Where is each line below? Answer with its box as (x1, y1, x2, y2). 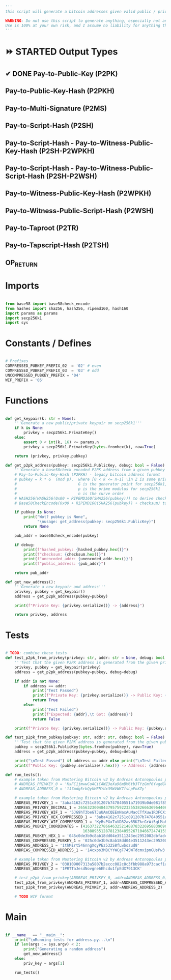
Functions (5, 394, 48, 406)
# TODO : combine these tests (5, 651, 67, 656)
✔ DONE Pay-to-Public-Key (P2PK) (5, 69, 118, 78)
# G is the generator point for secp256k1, (14, 482, 167, 487)
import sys (5, 320, 28, 325)
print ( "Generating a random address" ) (23, 946, 106, 952)
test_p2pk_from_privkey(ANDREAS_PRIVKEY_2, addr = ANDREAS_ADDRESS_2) (14, 885, 163, 890)
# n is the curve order (14, 491, 124, 496)
